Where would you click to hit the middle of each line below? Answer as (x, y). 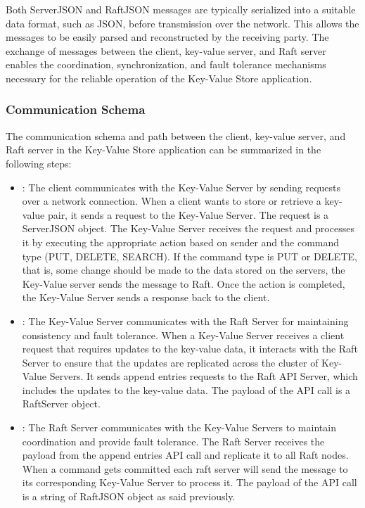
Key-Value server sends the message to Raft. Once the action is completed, (184, 283)
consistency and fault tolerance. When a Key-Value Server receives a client (183, 335)
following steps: (39, 163)
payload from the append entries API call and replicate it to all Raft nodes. (185, 455)
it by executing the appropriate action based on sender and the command (181, 242)
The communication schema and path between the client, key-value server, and (176, 135)
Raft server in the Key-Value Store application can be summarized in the (164, 150)
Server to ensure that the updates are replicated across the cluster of (170, 362)
